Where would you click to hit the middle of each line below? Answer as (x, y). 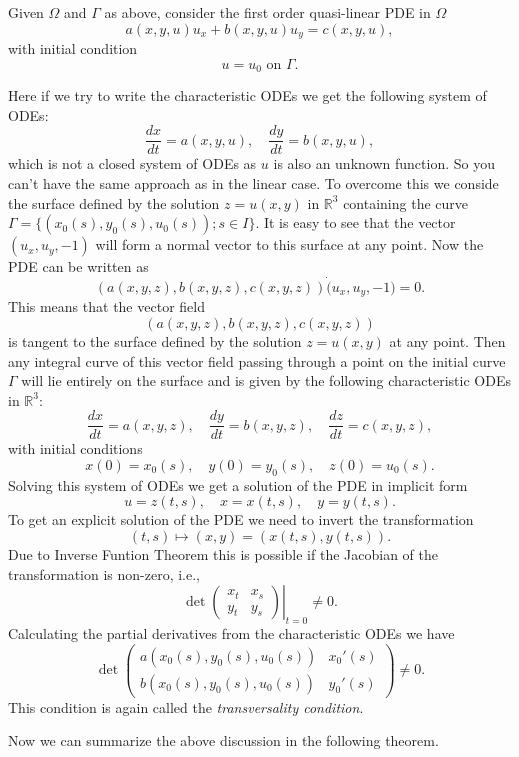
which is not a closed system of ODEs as (132, 163)
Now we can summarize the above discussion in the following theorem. (223, 740)
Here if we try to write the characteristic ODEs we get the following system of (247, 95)
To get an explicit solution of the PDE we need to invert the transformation (241, 519)
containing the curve (406, 202)
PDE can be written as (78, 266)
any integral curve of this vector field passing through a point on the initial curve (257, 360)
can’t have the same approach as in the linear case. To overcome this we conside (253, 182)
